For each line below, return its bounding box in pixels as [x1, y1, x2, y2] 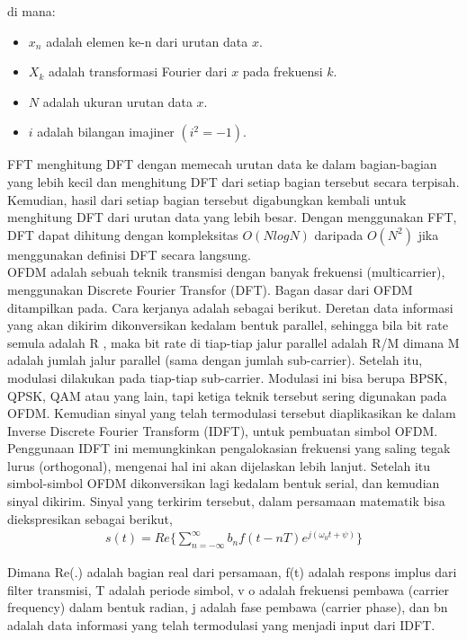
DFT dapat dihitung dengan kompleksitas [7, 225, 238, 244]
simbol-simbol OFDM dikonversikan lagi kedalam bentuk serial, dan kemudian [7, 474, 440, 493]
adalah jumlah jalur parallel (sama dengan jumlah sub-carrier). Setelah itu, [7, 351, 423, 369]
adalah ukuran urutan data [42, 92, 193, 111]
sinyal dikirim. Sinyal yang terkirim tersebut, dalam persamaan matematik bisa [7, 492, 445, 511]
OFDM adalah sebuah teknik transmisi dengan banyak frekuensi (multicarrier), [7, 262, 445, 281]
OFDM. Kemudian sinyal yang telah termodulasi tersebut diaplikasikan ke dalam [7, 404, 456, 422]
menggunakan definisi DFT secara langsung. [7, 244, 251, 263]
